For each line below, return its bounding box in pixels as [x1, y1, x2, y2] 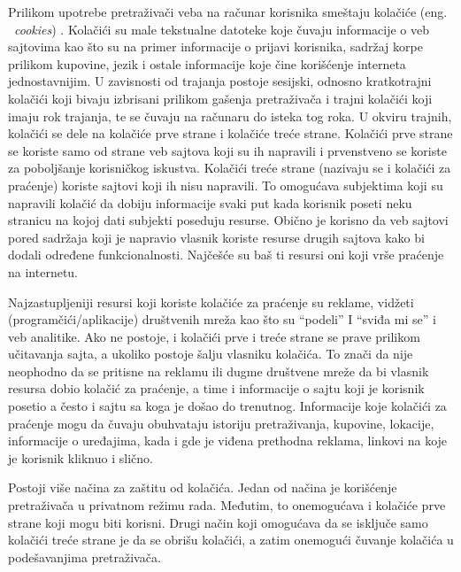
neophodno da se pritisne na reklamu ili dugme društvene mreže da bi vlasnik [8, 361, 429, 380]
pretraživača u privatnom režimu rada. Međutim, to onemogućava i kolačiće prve [8, 496, 446, 514]
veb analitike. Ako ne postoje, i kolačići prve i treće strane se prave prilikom [8, 327, 420, 345]
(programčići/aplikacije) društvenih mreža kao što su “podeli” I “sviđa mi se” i [8, 310, 436, 329]
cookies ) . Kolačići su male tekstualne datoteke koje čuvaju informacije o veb [14, 19, 430, 38]
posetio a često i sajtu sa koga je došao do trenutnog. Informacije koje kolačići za [8, 397, 447, 415]
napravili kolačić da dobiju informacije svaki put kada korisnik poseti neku [8, 193, 412, 212]
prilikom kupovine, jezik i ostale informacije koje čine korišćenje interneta [8, 54, 406, 73]
